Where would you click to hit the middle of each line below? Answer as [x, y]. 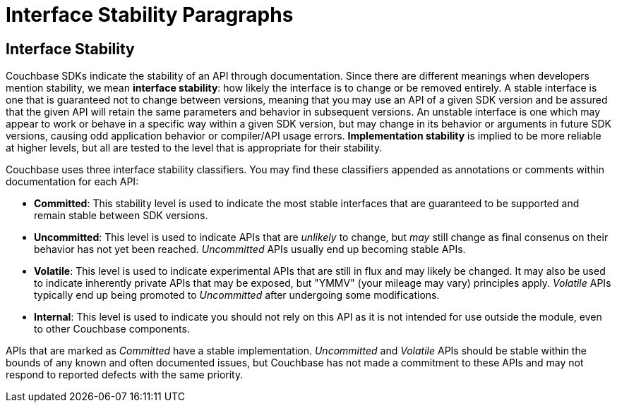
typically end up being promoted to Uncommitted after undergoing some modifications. [237, 295]
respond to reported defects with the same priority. [125, 375]
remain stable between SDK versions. [121, 216]
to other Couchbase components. [112, 329]
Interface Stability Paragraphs [150, 15]
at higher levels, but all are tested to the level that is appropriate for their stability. [194, 148]
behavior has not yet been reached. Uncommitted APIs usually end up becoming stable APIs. [250, 249]
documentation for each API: [72, 182]
